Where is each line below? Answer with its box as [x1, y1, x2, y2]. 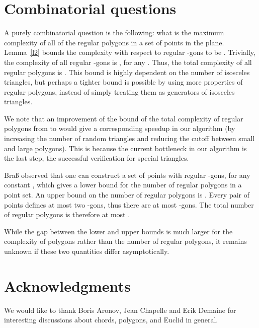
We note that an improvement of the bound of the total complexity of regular [4, 113, 243, 123]
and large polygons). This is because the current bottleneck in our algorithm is [4, 143, 247, 153]
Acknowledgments [4, 275, 131, 296]
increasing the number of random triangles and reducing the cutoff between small [4, 133, 255, 144]
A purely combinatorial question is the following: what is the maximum [4, 27, 224, 38]
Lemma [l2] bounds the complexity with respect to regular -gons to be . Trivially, [4, 47, 255, 57]
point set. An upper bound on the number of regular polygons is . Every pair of [4, 189, 250, 200]
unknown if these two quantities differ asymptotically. [4, 246, 169, 256]
